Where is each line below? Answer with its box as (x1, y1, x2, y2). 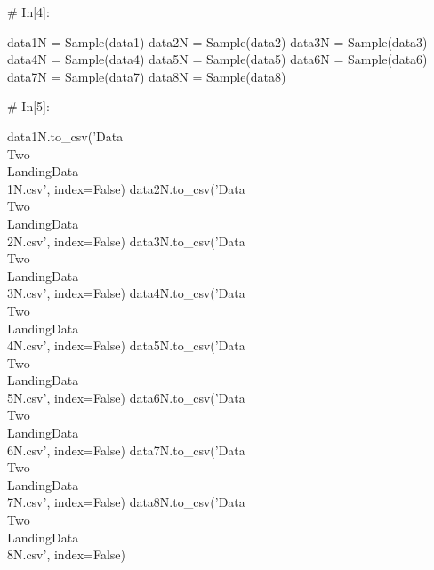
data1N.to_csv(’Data (7, 126, 124, 145)
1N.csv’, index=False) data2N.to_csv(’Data (7, 179, 245, 197)
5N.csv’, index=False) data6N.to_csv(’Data (7, 388, 245, 406)
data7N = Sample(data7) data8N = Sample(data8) (7, 67, 286, 85)
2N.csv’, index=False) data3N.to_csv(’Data (7, 231, 245, 250)
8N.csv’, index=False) (7, 545, 125, 564)
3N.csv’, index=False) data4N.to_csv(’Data (7, 284, 245, 302)
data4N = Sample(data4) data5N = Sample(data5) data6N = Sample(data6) (7, 50, 428, 68)
